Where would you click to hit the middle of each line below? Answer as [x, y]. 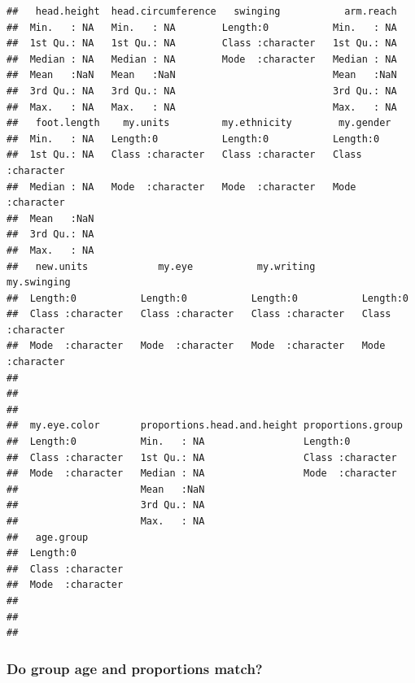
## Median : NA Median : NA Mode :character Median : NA [202, 59]
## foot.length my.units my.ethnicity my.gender [199, 123]
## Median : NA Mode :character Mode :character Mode [181, 187]
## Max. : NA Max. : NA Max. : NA [202, 107]
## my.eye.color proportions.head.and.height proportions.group [205, 426]
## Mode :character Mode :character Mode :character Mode [196, 346]
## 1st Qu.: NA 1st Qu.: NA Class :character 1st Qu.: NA [202, 44]
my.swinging [39, 283]
